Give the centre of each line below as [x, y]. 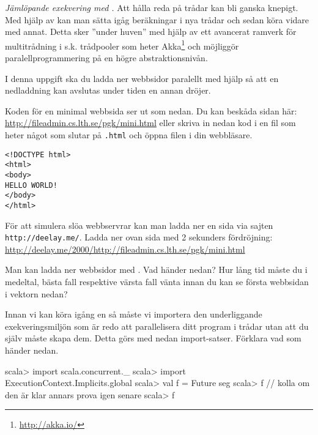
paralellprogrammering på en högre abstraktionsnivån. [106, 58]
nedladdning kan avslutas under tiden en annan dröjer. [108, 90]
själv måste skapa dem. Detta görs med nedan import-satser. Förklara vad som [153, 338]
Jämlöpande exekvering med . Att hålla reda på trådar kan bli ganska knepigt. [152, 7]
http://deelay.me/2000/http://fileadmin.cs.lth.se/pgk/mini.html [125, 249]
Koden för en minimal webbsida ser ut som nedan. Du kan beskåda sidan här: [151, 110]
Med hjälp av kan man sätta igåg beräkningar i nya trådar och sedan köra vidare [157, 19]
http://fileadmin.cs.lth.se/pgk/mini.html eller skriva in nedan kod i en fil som [150, 123]
